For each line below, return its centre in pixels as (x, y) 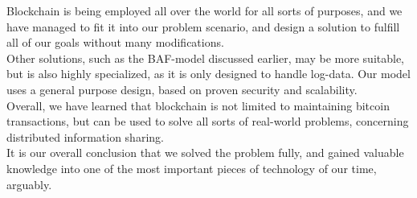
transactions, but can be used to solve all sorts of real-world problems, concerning (208, 121)
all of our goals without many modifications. (115, 42)
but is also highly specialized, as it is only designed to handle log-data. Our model (208, 74)
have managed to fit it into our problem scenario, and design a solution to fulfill (203, 26)
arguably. (29, 184)
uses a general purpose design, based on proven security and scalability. (182, 89)
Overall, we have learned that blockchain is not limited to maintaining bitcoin (198, 105)
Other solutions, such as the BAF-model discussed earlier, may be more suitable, (206, 58)
